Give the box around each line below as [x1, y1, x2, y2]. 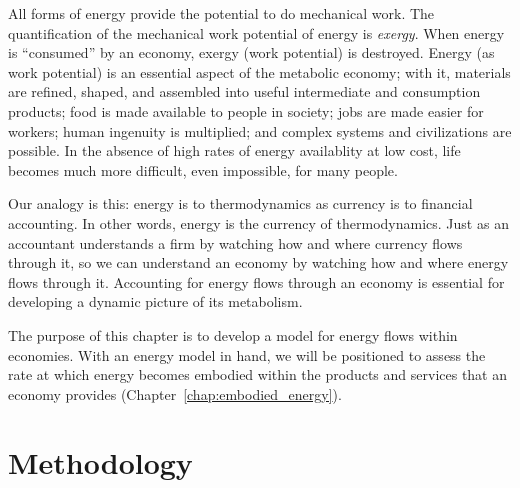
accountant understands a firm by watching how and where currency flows [8, 232, 463, 253]
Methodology [8, 442, 193, 483]
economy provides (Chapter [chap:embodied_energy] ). [8, 383, 342, 404]
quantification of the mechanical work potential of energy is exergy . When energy [8, 22, 505, 43]
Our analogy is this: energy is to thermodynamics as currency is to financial [8, 193, 473, 214]
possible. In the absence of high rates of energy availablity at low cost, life [8, 140, 461, 161]
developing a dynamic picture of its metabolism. [8, 291, 303, 312]
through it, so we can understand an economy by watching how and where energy [8, 252, 509, 273]
